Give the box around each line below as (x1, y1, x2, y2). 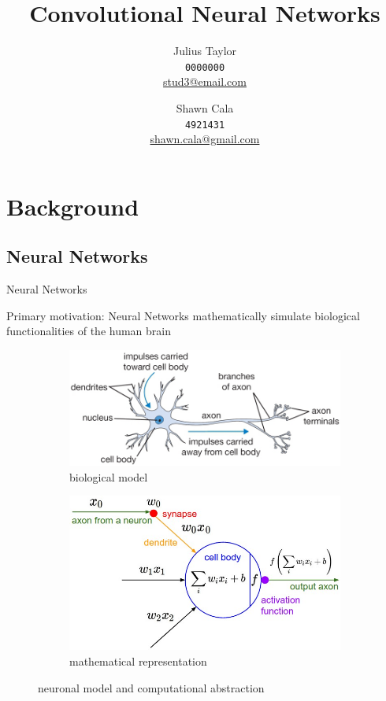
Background (6, 190, 139, 222)
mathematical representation (69, 653, 207, 670)
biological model (69, 468, 148, 485)
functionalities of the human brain (6, 323, 171, 339)
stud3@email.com (163, 73, 247, 90)
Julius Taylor (173, 42, 237, 59)
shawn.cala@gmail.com (150, 131, 260, 147)
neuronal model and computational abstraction (38, 679, 265, 695)
